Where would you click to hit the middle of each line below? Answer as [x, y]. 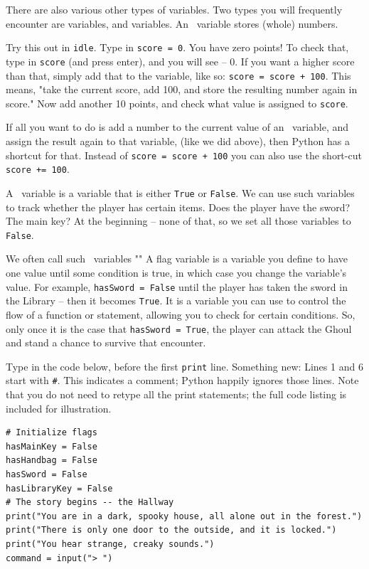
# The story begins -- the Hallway [90, 502]
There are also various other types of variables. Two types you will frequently [174, 9]
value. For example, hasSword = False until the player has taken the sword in [177, 286]
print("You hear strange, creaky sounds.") [110, 544]
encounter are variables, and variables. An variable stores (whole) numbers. [172, 23]
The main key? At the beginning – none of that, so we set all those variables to [178, 221]
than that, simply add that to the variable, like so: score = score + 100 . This [178, 75]
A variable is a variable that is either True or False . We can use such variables [180, 192]
